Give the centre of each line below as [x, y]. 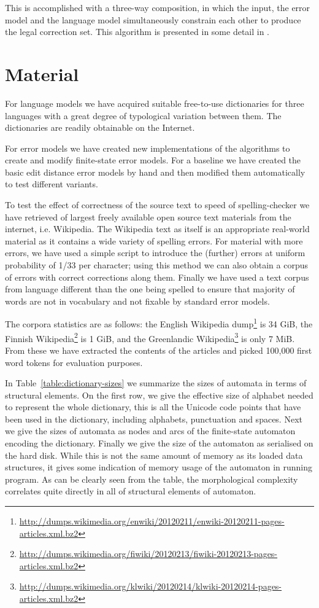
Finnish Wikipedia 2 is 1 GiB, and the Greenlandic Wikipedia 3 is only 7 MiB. [150, 337]
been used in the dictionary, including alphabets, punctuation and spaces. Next [154, 419]
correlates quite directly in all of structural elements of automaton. [131, 491]
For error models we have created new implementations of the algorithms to [148, 148]
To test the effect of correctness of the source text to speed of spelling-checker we [157, 205]
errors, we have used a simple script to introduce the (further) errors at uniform [155, 253]
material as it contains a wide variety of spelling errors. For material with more [154, 240]
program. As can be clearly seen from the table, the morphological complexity [152, 479]
